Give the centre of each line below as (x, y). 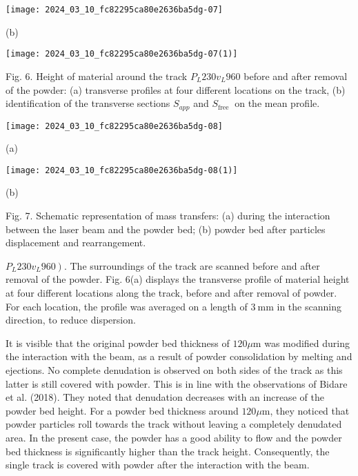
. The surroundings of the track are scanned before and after (192, 265)
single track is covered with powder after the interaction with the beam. (158, 465)
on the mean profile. (277, 103)
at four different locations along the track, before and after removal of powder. (171, 293)
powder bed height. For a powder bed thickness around (122, 410)
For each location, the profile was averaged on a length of (127, 306)
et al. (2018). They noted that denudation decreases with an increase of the (165, 397)
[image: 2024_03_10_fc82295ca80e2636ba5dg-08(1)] (122, 170)
